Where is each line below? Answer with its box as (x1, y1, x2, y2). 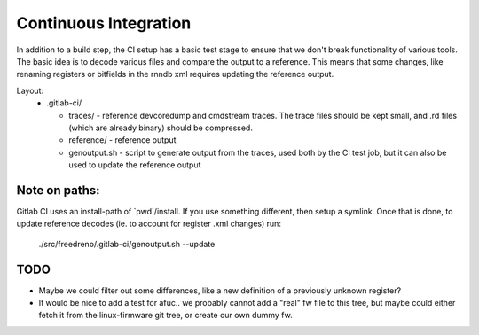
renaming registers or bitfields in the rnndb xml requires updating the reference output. (16, 69, 334, 80)
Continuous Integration (16, 13, 192, 33)
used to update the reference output (68, 160, 201, 170)
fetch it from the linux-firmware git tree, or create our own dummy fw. (38, 310, 293, 321)
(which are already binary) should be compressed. (68, 122, 253, 133)
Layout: (16, 85, 44, 96)
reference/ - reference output (68, 135, 177, 145)
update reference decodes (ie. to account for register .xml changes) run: (16, 218, 281, 230)
